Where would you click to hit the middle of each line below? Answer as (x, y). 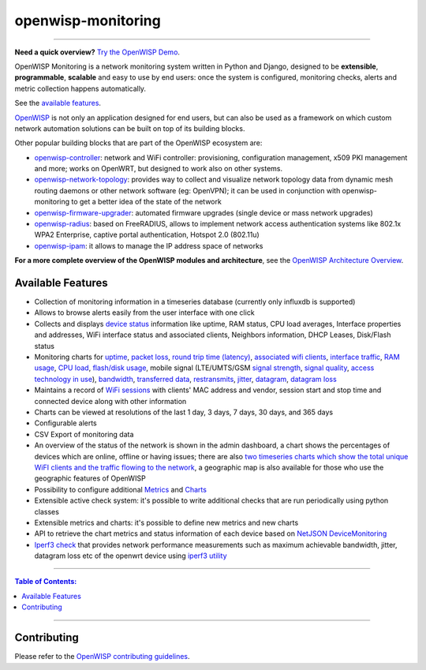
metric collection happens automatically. (80, 88)
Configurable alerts (66, 423)
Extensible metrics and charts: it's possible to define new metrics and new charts (166, 522)
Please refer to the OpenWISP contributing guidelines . (102, 657)
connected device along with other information (110, 401)
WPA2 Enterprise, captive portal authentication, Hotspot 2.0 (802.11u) (147, 235)
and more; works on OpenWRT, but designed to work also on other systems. (159, 169)
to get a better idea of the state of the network (147, 202)
